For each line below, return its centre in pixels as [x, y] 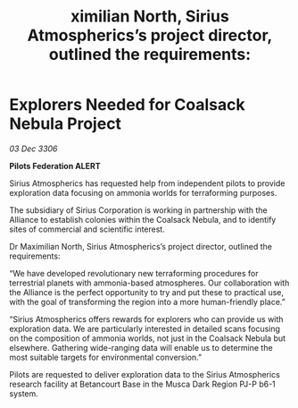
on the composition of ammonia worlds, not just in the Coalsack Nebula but [148, 338]
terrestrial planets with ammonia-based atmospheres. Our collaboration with [149, 283]
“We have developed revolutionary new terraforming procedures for [134, 273]
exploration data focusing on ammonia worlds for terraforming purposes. [143, 192]
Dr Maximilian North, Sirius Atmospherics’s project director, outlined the [141, 246]
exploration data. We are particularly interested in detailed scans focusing [145, 328]
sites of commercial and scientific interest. [87, 229]
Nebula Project [66, 124]
